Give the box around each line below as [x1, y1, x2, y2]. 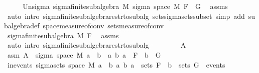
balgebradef [4, 20, 40, 31]
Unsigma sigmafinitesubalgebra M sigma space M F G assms [23, 1, 228, 11]
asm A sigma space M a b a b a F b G [7, 49, 161, 60]
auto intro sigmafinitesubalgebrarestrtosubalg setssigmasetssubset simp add [7, 10, 245, 21]
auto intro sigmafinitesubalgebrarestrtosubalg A [7, 40, 186, 50]
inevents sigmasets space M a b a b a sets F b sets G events [7, 59, 225, 70]
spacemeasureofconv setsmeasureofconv [43, 20, 164, 31]
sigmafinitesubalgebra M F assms [7, 30, 119, 40]
